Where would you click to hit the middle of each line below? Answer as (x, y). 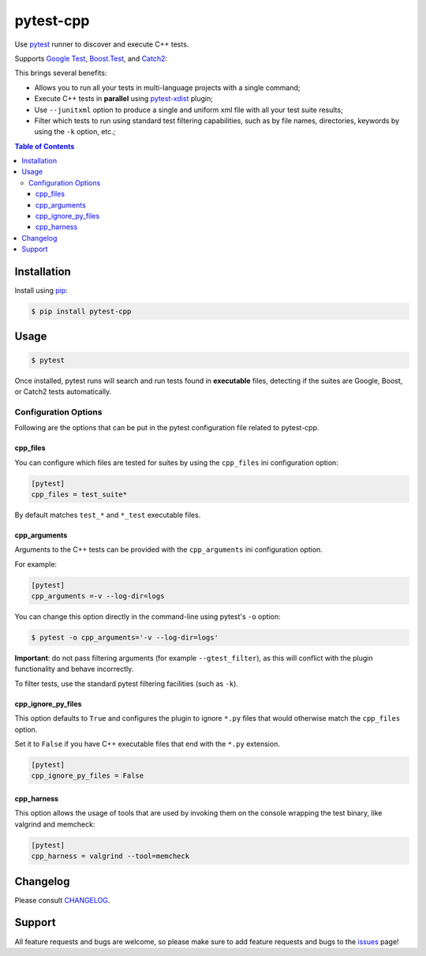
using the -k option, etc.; (75, 132)
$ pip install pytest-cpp (81, 311)
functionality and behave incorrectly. (74, 669)
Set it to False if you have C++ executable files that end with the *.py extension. (147, 744)
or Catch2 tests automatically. (63, 392)
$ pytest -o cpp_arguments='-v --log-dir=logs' (125, 638)
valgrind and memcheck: (55, 824)
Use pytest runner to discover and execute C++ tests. (102, 44)
